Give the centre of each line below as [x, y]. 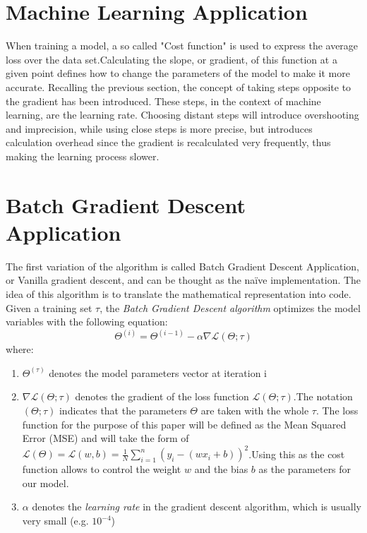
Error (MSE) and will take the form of [106, 438]
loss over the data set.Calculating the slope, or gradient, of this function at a [172, 59]
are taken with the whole [255, 410]
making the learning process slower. [83, 156]
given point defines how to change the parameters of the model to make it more [178, 73]
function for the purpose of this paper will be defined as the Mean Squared [184, 424]
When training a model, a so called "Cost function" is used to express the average [182, 46]
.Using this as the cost [297, 454]
